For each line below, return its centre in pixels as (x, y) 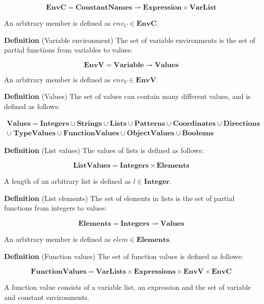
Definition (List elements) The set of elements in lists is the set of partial (119, 198)
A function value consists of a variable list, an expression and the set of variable (128, 287)
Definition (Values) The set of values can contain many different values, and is (127, 96)
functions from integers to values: (56, 208)
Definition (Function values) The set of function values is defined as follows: (124, 256)
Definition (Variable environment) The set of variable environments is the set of (130, 40)
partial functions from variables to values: (68, 50)
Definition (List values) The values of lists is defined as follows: (104, 150)
